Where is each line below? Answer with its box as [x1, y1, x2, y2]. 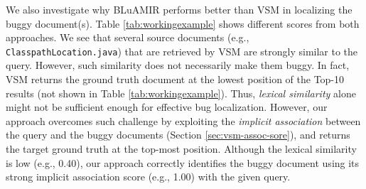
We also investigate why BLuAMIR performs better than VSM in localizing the [6, 2, 352, 16]
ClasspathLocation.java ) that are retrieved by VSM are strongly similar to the [6, 43, 358, 58]
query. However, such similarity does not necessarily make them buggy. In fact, [6, 58, 350, 72]
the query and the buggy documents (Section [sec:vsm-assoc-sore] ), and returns [6, 127, 350, 142]
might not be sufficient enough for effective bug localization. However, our [6, 99, 328, 114]
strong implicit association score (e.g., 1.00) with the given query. [6, 169, 291, 184]
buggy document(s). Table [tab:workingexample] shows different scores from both [6, 16, 360, 31]
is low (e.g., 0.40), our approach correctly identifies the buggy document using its [6, 155, 360, 170]
